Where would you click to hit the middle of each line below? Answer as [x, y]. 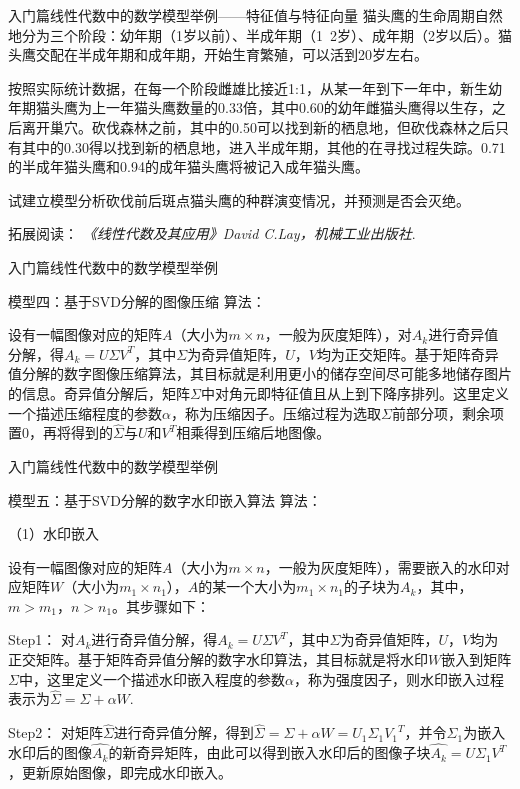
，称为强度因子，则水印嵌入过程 [398, 678]
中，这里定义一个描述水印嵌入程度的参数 [151, 678]
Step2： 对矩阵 [55, 732]
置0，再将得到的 [60, 432]
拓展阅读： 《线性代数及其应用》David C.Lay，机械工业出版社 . [212, 233]
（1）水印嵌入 [53, 533]
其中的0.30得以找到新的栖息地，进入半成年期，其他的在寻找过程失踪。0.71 [263, 146]
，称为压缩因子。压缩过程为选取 [275, 412]
